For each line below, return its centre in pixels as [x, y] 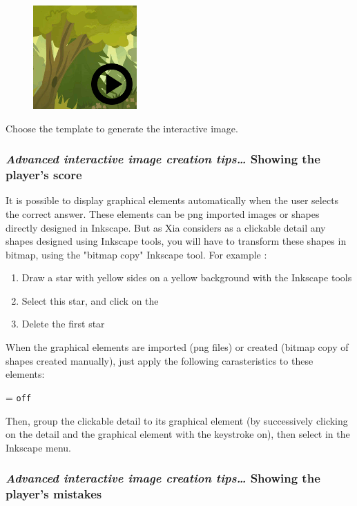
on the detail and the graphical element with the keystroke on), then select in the [178, 434]
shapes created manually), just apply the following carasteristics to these [160, 360]
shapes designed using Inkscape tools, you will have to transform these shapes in [176, 241]
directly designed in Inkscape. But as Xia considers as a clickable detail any [166, 227]
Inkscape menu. [38, 447]
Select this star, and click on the [90, 300]
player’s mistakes [54, 494]
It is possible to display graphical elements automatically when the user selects [172, 200]
